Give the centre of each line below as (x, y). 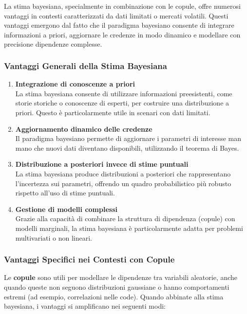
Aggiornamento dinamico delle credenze (84, 129)
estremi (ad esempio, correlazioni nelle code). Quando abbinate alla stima (114, 296)
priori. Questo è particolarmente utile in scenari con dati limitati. (113, 112)
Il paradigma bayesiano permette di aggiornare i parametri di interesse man (128, 138)
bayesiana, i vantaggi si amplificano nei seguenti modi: (85, 306)
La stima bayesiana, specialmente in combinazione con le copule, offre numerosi (122, 6)
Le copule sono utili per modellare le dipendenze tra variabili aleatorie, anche (121, 277)
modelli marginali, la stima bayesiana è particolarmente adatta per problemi (129, 228)
